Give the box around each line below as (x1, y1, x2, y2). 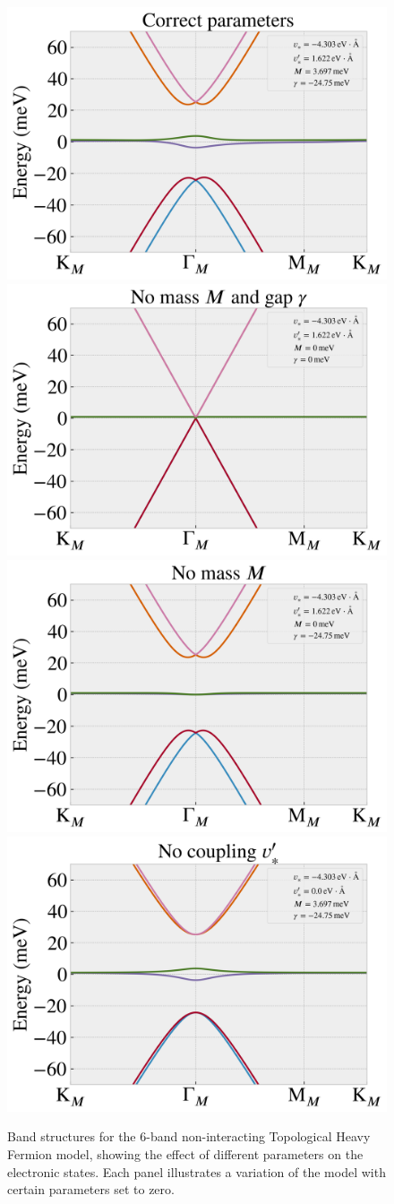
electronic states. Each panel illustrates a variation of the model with (7, 1162, 386, 1181)
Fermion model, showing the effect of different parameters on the (7, 1144, 364, 1163)
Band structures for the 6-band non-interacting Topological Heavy (7, 1127, 371, 1146)
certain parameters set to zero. (7, 1180, 175, 1199)
